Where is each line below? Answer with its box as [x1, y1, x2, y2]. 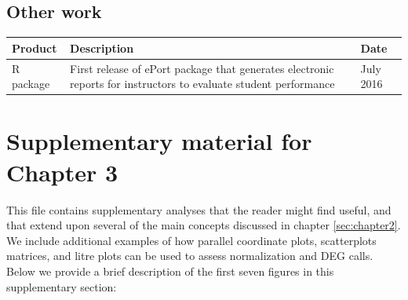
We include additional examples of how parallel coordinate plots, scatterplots [6, 232, 377, 248]
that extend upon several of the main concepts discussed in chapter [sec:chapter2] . [6, 217, 401, 233]
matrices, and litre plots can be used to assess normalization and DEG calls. [6, 247, 373, 264]
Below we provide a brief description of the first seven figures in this [6, 262, 334, 279]
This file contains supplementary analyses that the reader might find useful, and [6, 201, 392, 218]
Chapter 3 [6, 155, 118, 188]
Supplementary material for [6, 125, 312, 157]
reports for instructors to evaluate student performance [70, 75, 335, 92]
